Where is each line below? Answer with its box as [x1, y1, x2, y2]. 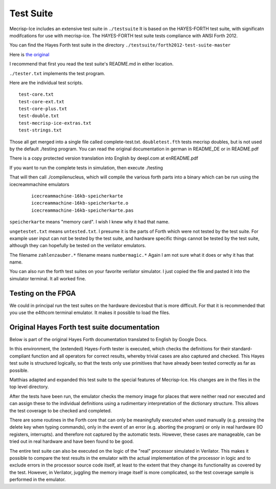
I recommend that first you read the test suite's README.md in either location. [9, 61, 174, 67]
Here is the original [9, 51, 50, 57]
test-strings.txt [18, 127, 62, 133]
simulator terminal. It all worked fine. [9, 275, 86, 281]
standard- [231, 346, 252, 352]
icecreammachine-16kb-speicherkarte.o [31, 200, 129, 206]
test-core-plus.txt [18, 106, 67, 112]
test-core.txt [18, 92, 54, 97]
